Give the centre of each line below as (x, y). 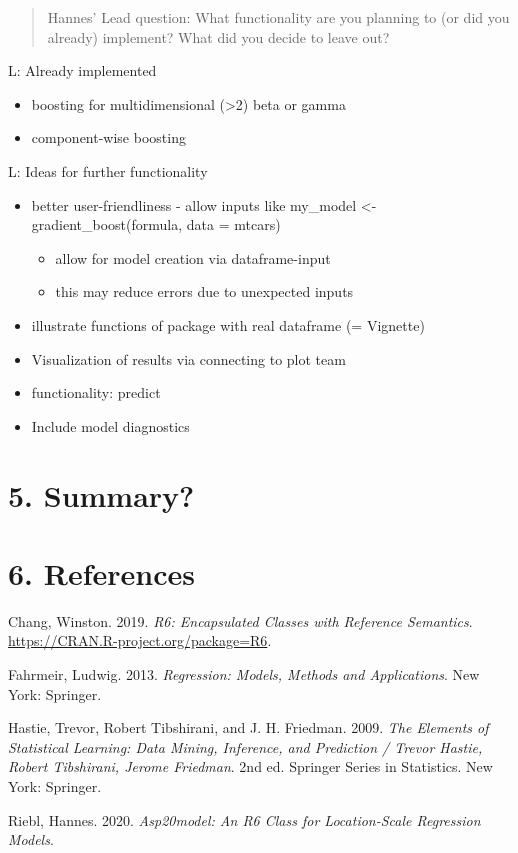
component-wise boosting (108, 137)
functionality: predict (96, 392)
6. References (101, 572)
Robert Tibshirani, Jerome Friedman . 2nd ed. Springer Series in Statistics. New (250, 766)
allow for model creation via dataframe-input (193, 257)
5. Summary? (101, 494)
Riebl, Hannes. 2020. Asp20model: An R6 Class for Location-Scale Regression (244, 819)
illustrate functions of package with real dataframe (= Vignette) (228, 324)
